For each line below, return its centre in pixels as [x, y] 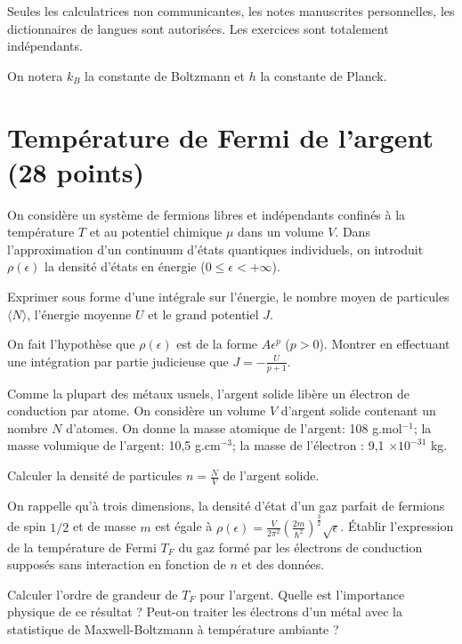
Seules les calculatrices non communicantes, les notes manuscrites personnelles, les [231, 11]
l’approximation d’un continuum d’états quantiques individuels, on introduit [215, 249]
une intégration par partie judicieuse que [118, 361]
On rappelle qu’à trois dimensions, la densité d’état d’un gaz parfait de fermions [226, 505]
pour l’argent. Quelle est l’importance [302, 594]
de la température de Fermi [82, 547]
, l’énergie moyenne [79, 314]
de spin [27, 526]
